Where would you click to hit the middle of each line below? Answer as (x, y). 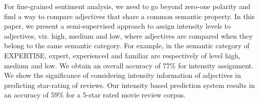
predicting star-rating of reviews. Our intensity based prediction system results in (129, 85)
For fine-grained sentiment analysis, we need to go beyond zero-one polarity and (127, 6)
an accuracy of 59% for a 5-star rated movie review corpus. (95, 95)
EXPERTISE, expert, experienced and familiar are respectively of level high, (122, 55)
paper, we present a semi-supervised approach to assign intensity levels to (117, 26)
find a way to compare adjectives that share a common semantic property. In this (129, 16)
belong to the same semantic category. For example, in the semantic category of (127, 45)
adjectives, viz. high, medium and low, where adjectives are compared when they (128, 35)
